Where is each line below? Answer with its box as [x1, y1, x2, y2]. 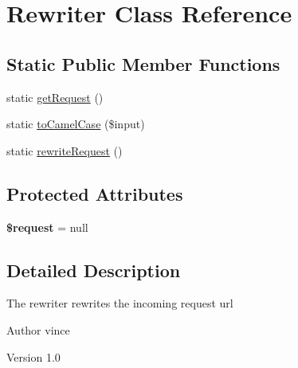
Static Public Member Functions [6, 51, 280, 76]
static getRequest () [6, 88, 104, 105]
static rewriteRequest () [6, 142, 123, 159]
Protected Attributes [6, 181, 183, 206]
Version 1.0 [6, 348, 61, 365]
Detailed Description [6, 257, 181, 282]
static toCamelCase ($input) [6, 115, 145, 132]
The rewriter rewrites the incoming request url [6, 295, 233, 311]
